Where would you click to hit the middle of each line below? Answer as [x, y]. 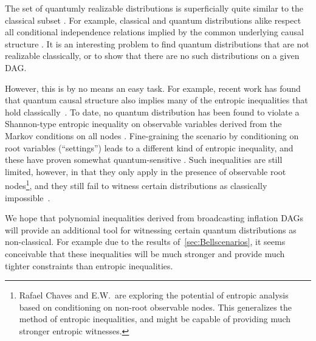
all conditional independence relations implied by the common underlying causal [154, 32]
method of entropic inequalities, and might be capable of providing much [155, 319]
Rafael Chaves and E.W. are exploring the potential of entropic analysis [154, 295]
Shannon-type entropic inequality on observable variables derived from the [143, 124]
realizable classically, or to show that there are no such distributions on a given [152, 56]
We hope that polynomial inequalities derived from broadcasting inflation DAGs [154, 218]
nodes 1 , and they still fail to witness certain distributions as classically [136, 184]
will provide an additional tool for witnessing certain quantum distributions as [151, 229]
